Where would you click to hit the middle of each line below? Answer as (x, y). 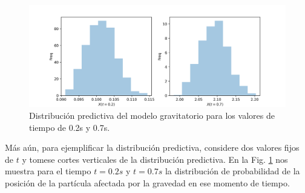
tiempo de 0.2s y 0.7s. (70, 127)
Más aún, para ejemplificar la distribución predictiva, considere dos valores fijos (152, 147)
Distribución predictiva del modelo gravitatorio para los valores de (152, 115)
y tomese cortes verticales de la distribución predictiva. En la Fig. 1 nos (155, 159)
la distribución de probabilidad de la (232, 171)
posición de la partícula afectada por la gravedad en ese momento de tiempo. (147, 182)
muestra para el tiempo (48, 171)
